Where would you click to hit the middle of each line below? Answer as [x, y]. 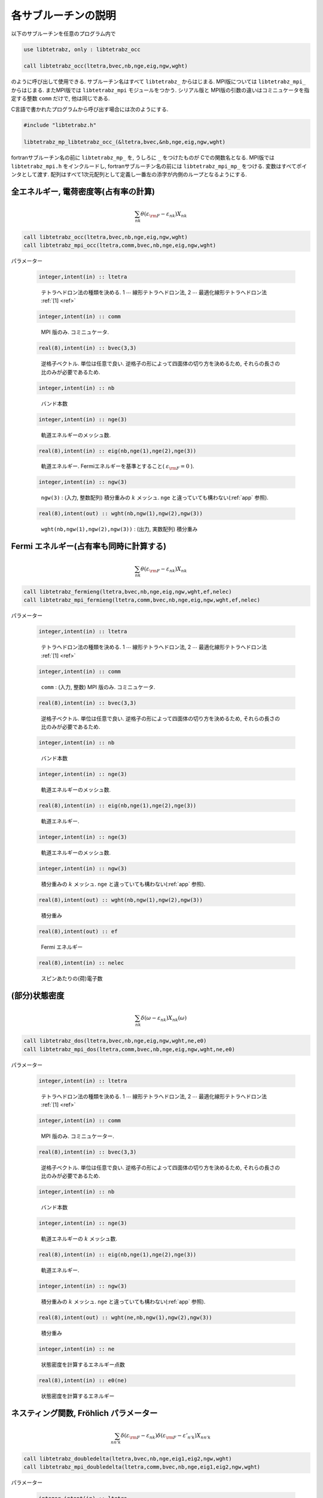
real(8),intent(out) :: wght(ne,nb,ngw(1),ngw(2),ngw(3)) [125, 1318]
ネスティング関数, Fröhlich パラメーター [84, 1413]
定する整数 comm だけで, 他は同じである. [60, 98]
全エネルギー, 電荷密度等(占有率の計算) [83, 191]
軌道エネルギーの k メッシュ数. [79, 1239]
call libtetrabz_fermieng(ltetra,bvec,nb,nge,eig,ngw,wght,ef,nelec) [128, 591]
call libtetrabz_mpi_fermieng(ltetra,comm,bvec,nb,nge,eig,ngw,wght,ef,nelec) [142, 600]
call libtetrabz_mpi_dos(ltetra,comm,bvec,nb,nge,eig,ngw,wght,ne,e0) [129, 1049]
